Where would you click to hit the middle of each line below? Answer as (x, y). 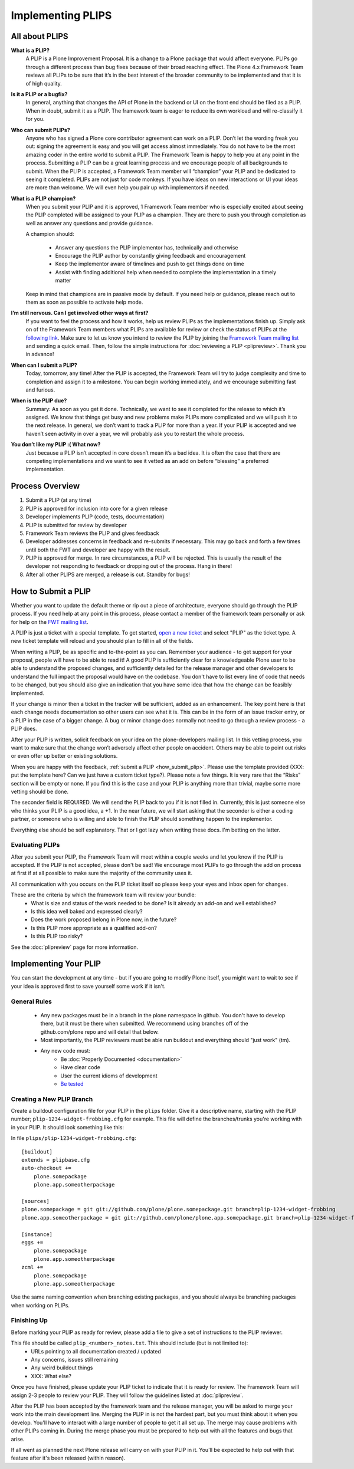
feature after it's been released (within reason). (68, 1458)
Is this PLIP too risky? (57, 936)
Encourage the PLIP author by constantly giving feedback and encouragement (150, 256)
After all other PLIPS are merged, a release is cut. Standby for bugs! (108, 574)
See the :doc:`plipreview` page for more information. (75, 947)
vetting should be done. (40, 791)
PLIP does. (24, 729)
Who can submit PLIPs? (40, 130)
